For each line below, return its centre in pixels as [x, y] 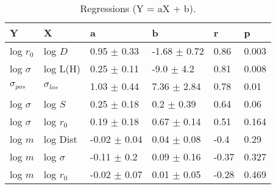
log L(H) [62, 68]
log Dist [60, 139]
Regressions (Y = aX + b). [138, 8]
